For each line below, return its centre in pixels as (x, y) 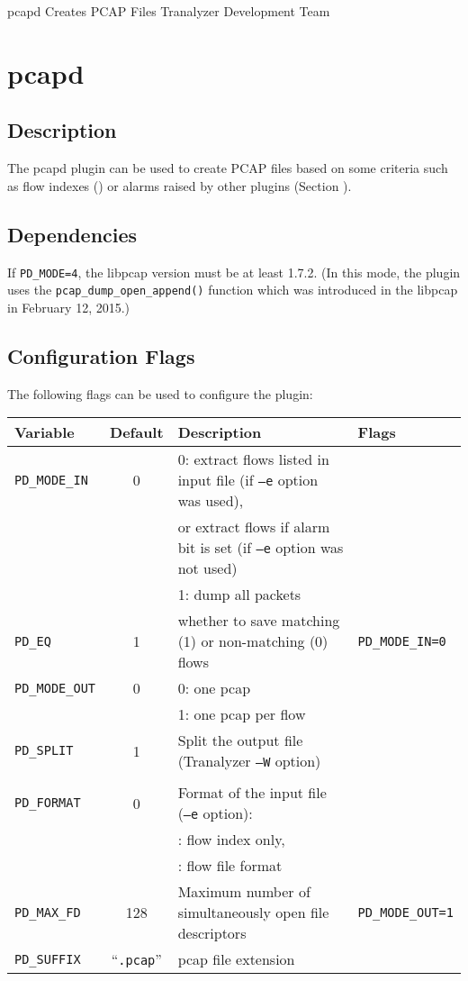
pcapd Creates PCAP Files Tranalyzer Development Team (169, 11)
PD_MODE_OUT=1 (405, 912)
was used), (211, 501)
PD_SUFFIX (48, 959)
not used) (207, 568)
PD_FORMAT (48, 803)
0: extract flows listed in (253, 459)
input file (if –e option (248, 480)
